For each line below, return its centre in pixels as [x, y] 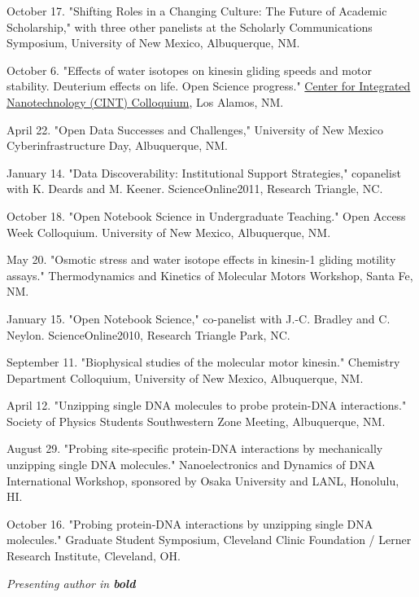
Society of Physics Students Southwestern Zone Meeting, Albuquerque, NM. [196, 421]
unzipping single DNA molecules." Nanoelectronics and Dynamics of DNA [191, 465]
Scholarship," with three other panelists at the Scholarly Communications [190, 26]
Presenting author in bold [71, 583]
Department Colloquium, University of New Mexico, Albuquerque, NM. [185, 378]
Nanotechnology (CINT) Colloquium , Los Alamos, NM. [145, 101]
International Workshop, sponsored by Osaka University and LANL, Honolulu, [203, 480]
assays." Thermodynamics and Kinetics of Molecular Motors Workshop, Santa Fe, [210, 275]
